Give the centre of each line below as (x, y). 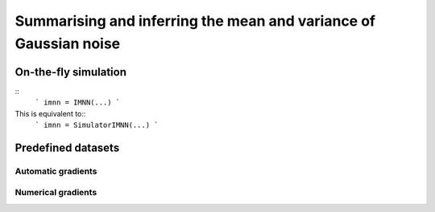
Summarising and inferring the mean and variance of (195, 21)
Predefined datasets (67, 147)
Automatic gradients (56, 171)
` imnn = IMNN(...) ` (78, 103)
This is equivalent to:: (50, 113)
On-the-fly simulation (71, 72)
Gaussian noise (68, 43)
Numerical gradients (56, 193)
